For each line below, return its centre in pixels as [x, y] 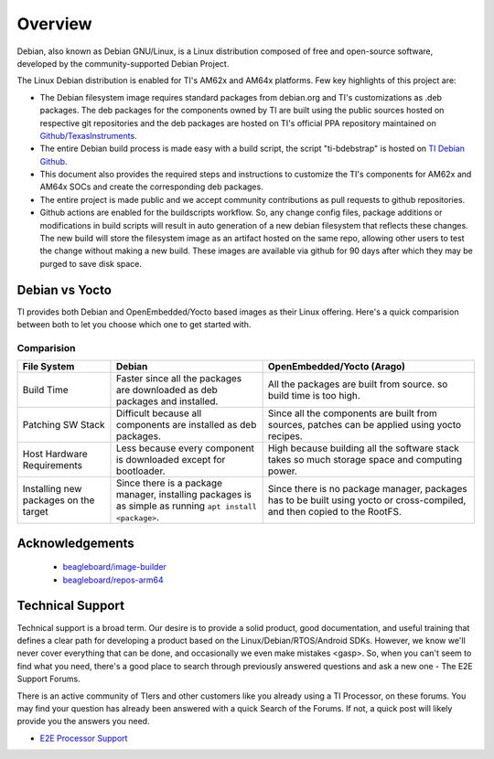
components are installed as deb [186, 425]
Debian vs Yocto [64, 289]
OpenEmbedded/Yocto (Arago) [337, 367]
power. [282, 471]
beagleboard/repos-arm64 [113, 580]
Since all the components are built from [353, 413]
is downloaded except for [171, 460]
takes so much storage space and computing [365, 460]
